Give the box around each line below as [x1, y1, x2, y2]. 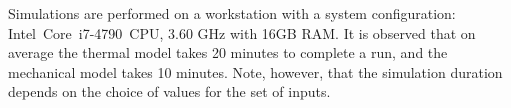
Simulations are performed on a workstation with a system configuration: [8, 3, 456, 23]
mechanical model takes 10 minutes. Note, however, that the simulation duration [8, 61, 503, 82]
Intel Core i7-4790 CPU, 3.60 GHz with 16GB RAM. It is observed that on [8, 22, 476, 43]
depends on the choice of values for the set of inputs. [8, 81, 331, 102]
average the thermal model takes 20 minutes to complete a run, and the [8, 42, 448, 63]
